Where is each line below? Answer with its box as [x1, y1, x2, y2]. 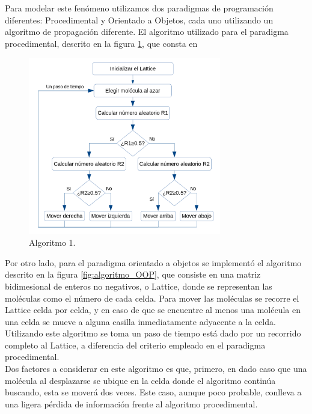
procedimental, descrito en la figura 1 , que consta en [5, 37, 198, 49]
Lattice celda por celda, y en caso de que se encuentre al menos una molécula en [5, 303, 301, 316]
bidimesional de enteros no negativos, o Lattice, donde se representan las [5, 279, 272, 292]
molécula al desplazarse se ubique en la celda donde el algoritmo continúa [5, 374, 276, 386]
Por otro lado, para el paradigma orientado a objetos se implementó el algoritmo [5, 256, 302, 269]
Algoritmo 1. [29, 236, 76, 249]
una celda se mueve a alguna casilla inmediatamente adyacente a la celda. [5, 315, 276, 327]
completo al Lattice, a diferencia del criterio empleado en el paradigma [5, 338, 266, 351]
